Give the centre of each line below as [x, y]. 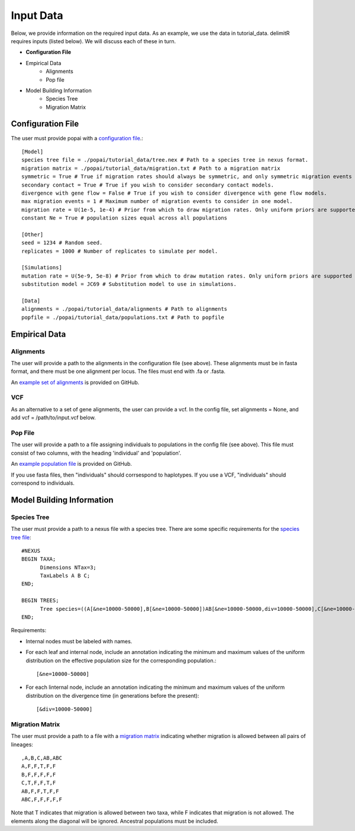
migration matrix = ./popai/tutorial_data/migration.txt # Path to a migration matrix [151, 168]
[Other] [33, 234]
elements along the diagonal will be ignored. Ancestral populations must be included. [114, 821]
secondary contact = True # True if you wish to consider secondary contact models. [148, 185]
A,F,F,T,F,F [39, 766]
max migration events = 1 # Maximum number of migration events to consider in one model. [157, 202]
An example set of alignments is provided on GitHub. [75, 382]
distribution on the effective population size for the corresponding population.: [121, 661]
